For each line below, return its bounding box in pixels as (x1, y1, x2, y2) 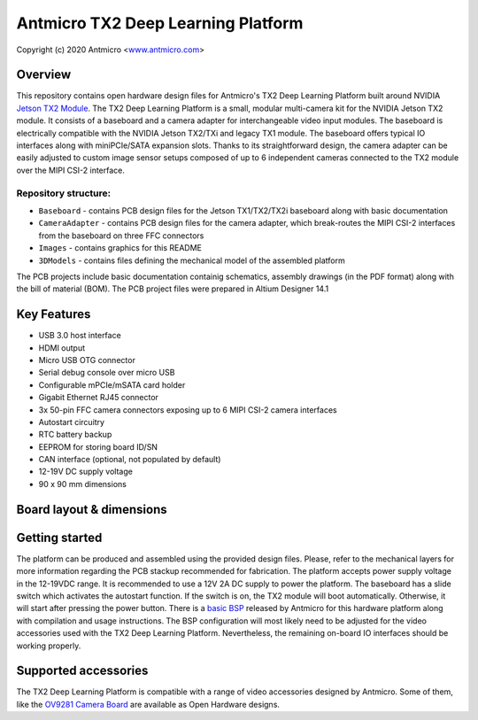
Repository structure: (16, 187, 112, 199)
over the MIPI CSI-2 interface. (16, 165, 126, 175)
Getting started (16, 530, 103, 545)
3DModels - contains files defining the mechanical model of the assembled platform (38, 255, 345, 266)
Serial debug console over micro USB (38, 368, 175, 378)
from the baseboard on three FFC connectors (38, 230, 204, 241)
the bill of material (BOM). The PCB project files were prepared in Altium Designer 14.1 (16, 283, 329, 294)
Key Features (16, 306, 91, 322)
